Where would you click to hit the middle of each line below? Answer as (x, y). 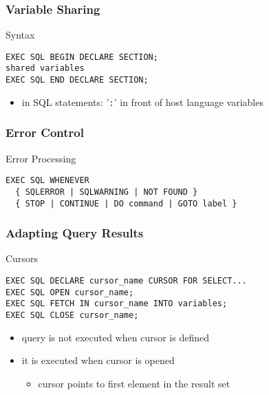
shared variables (45, 68)
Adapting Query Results (75, 233)
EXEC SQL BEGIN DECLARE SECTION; (82, 57)
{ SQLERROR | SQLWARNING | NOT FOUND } (107, 192)
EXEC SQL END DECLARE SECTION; (77, 80)
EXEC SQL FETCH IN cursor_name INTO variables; (117, 304)
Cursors (22, 258)
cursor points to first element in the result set (134, 383)
